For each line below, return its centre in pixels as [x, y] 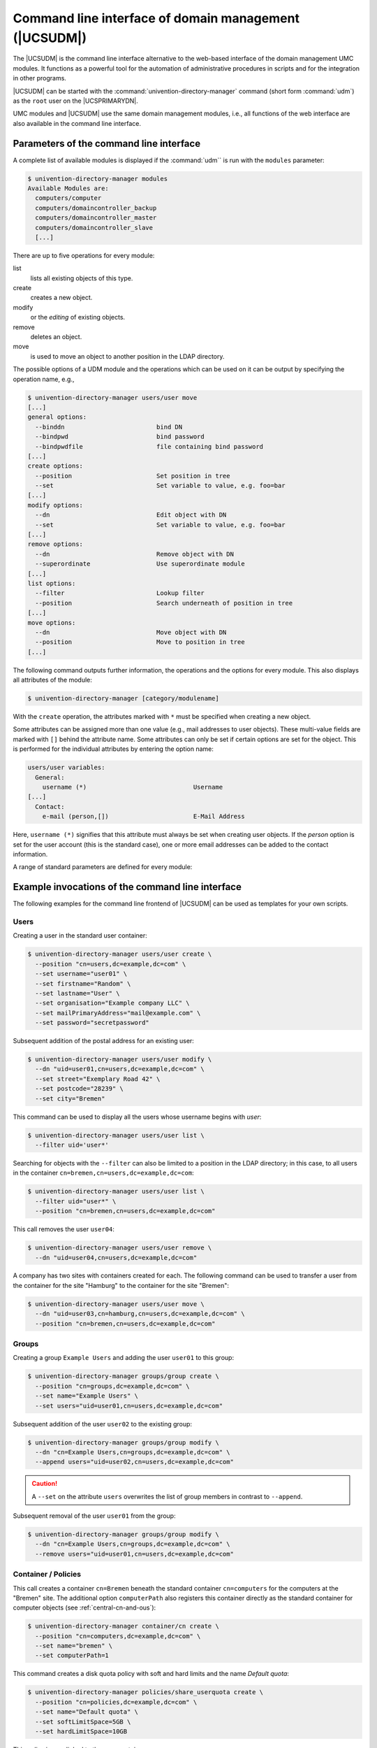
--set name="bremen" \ [74, 1646]
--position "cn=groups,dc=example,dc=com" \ [112, 1386]
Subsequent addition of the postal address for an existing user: [104, 1041]
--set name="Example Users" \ [87, 1396]
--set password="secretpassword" [92, 1023]
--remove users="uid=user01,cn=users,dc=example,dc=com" [134, 1554]
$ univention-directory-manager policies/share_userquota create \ [146, 1692]
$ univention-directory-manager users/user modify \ [120, 1060]
